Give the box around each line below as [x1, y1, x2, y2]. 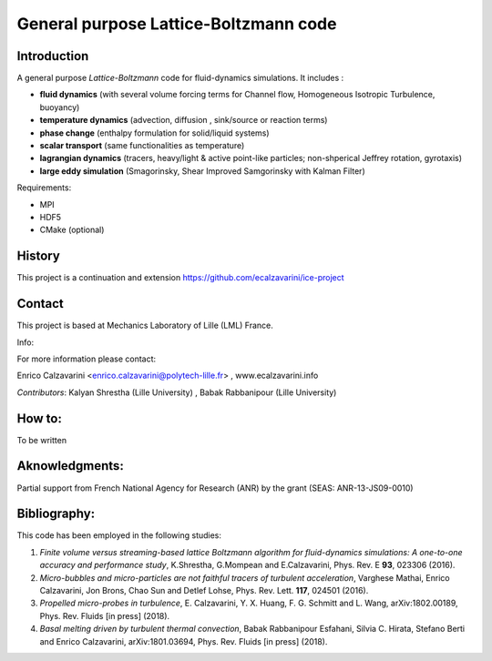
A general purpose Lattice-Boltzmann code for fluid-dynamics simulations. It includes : [16, 73, 344, 84]
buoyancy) [39, 101, 80, 113]
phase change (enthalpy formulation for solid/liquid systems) [39, 127, 270, 138]
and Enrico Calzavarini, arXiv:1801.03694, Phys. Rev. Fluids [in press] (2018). [39, 636, 328, 646]
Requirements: [16, 182, 72, 193]
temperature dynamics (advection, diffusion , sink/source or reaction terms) [39, 115, 328, 126]
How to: [16, 411, 63, 426]
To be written [16, 434, 67, 445]
